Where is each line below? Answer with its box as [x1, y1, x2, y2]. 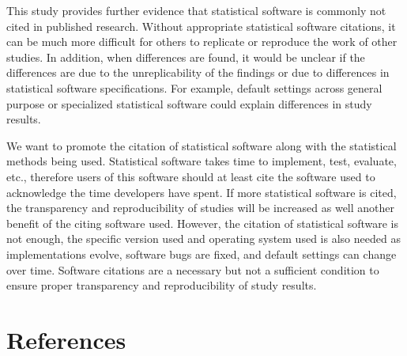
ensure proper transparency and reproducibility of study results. [6, 277, 317, 294]
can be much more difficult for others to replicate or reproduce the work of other [6, 33, 398, 50]
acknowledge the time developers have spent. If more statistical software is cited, [6, 184, 397, 200]
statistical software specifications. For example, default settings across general [6, 79, 383, 96]
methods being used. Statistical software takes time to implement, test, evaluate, [6, 153, 397, 169]
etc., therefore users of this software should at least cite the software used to [6, 168, 375, 184]
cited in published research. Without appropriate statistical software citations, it [6, 17, 396, 34]
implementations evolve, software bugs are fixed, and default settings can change [6, 245, 397, 262]
